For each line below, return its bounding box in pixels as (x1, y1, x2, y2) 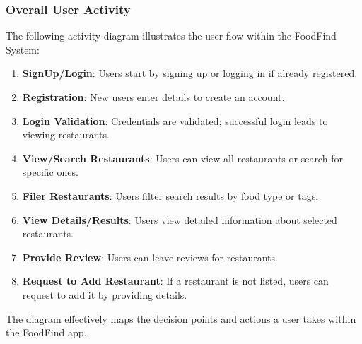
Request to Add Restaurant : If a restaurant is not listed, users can (22, 273, 329, 288)
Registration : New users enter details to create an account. (22, 90, 285, 104)
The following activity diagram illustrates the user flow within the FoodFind (6, 28, 337, 43)
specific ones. (22, 165, 78, 179)
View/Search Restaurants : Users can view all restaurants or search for (22, 150, 343, 165)
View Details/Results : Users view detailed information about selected (22, 212, 337, 227)
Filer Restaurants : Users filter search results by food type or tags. (22, 188, 319, 203)
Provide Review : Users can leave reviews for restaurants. (22, 249, 278, 264)
